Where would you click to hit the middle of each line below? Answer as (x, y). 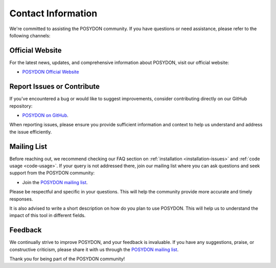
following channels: (30, 35)
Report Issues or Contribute (54, 87)
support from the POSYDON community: (52, 173)
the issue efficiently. (31, 132)
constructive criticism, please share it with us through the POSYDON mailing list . (94, 249)
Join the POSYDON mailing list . (55, 182)
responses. (21, 199)
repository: (21, 106)
